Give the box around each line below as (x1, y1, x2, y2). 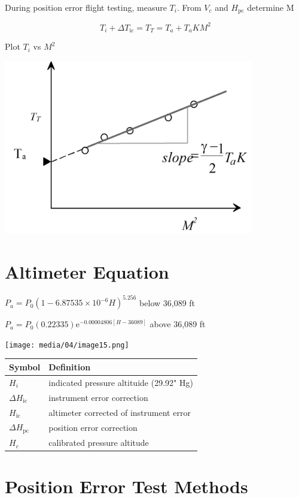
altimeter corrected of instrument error (48, 406, 191, 418)
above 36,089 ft (149, 318, 206, 330)
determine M (247, 1, 294, 13)
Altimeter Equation (5, 259, 169, 283)
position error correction (48, 421, 138, 433)
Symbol (9, 360, 41, 373)
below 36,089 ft (139, 296, 196, 309)
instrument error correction (48, 391, 148, 403)
